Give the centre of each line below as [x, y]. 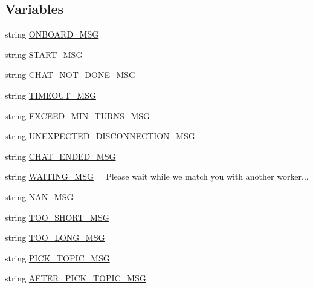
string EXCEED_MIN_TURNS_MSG [78, 115]
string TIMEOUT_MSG [50, 95]
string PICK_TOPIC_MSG [57, 257]
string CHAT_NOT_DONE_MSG [70, 75]
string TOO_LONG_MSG [55, 237]
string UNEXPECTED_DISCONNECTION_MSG [100, 136]
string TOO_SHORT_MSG [57, 217]
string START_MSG [44, 54]
